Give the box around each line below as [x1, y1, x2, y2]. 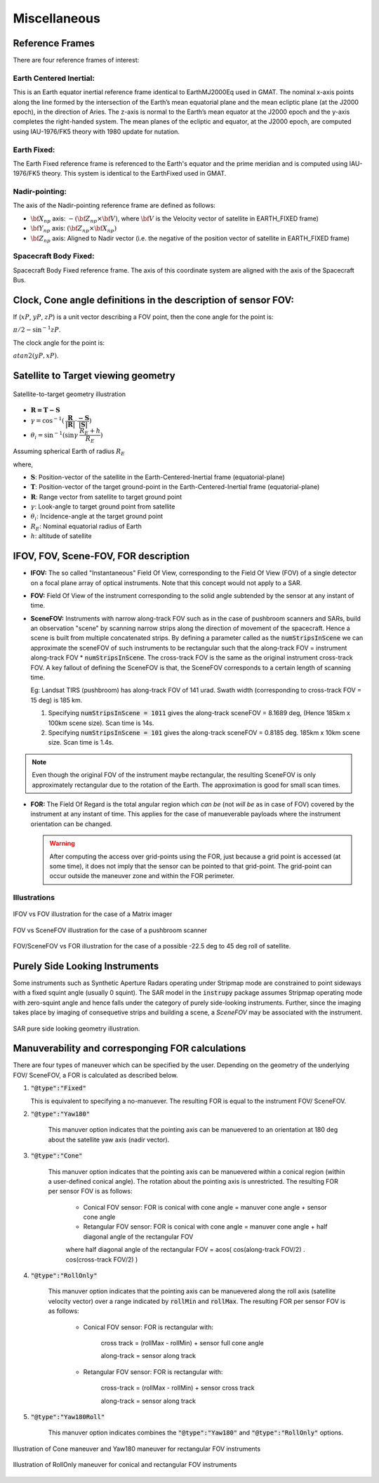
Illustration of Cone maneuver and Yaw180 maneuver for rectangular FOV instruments [13, 1444, 261, 1453]
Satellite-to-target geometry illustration [13, 390, 126, 398]
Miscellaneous [13, 11, 101, 26]
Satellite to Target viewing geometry [13, 370, 175, 382]
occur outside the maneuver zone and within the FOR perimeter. [49, 872, 235, 880]
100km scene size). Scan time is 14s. [48, 719, 154, 727]
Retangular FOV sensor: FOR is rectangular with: [83, 1367, 223, 1376]
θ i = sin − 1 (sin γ [30, 430, 79, 440]
